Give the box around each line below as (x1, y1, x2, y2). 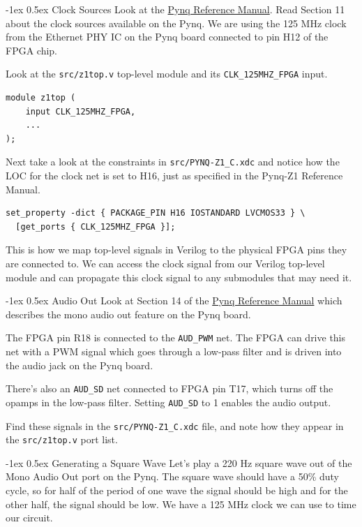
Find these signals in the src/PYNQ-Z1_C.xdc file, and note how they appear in (6, 418, 344, 433)
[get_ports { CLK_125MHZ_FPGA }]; (15, 221, 176, 232)
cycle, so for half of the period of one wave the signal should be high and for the (6, 483, 348, 498)
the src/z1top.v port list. (6, 432, 118, 447)
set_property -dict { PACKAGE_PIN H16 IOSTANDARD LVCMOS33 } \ (6, 208, 306, 218)
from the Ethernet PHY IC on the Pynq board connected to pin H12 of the (6, 29, 329, 44)
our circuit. (6, 510, 53, 525)
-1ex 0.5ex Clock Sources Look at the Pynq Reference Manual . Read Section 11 (6, 2, 345, 16)
